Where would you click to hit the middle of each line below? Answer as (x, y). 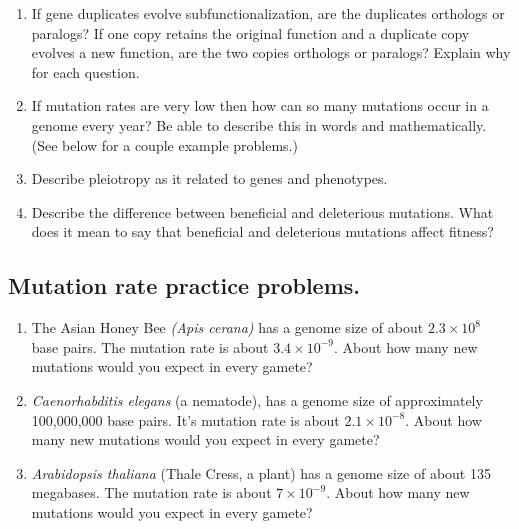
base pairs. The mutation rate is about (150, 346)
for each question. (85, 71)
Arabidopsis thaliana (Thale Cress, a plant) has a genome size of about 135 (261, 472)
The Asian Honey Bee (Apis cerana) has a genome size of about (227, 327)
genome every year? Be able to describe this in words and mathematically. (259, 124)
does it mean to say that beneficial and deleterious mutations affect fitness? (262, 231)
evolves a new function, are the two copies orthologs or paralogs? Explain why (271, 52)
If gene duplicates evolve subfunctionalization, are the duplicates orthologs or (268, 13)
